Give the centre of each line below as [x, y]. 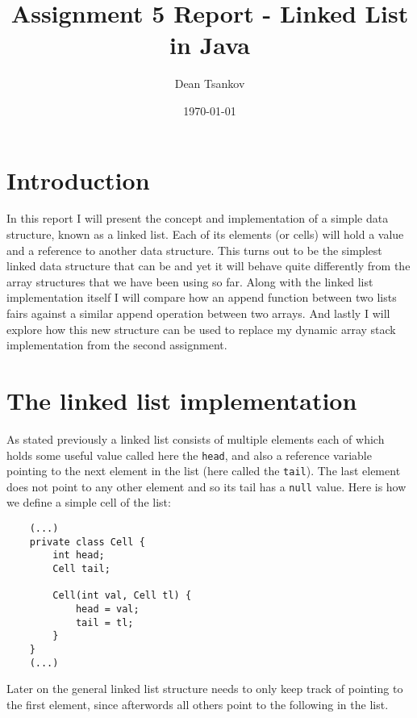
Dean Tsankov [210, 83]
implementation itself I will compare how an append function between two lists [202, 297]
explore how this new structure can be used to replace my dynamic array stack [201, 329]
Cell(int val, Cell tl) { [122, 596]
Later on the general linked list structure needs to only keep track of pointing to [205, 689]
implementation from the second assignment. [117, 345]
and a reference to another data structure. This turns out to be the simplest [194, 250]
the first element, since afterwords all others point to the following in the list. [198, 704]
